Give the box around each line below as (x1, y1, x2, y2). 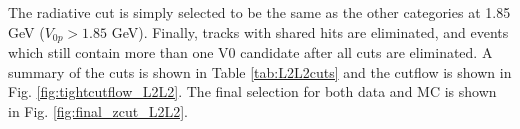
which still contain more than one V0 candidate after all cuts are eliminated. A (8, 42, 493, 63)
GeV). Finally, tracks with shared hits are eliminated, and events (111, 21, 509, 42)
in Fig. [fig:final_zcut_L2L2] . (8, 100, 188, 121)
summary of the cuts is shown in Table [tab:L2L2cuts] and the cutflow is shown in (8, 61, 512, 82)
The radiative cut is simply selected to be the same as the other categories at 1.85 (8, 2, 511, 22)
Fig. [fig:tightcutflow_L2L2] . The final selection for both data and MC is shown (8, 81, 497, 102)
